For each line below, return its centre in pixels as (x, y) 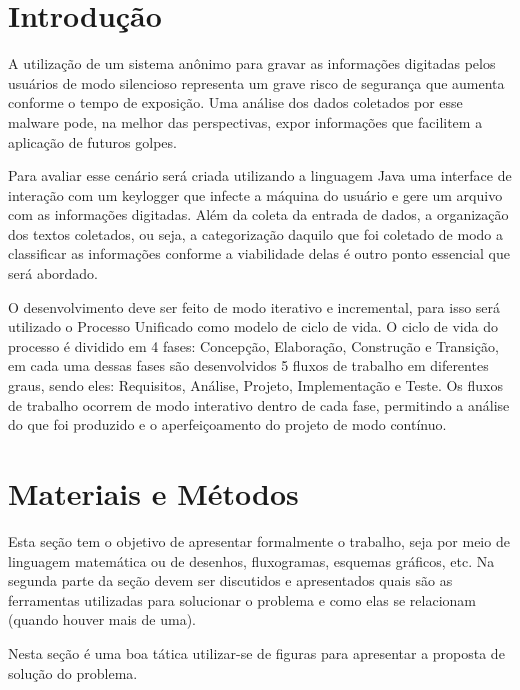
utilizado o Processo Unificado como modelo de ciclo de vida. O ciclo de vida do (253, 326)
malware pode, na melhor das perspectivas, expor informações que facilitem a (245, 121)
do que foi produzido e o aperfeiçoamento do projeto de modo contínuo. (227, 424)
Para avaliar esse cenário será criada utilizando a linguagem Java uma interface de (260, 175)
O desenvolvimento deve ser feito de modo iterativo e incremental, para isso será (254, 306)
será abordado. (53, 273)
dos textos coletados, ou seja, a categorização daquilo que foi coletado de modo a (255, 233)
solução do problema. (73, 672)
